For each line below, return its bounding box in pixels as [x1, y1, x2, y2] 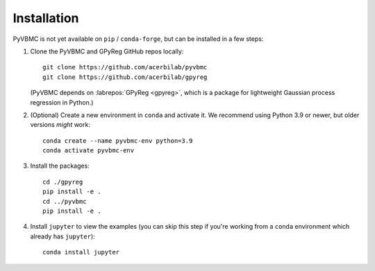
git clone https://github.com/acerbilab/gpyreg [42, 73, 208, 81]
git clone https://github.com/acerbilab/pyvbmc [42, 63, 208, 71]
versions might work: [30, 121, 90, 129]
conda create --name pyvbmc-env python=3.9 [42, 137, 193, 145]
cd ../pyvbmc [42, 198, 87, 205]
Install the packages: [30, 161, 90, 170]
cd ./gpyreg [42, 177, 83, 186]
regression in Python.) [30, 98, 94, 107]
